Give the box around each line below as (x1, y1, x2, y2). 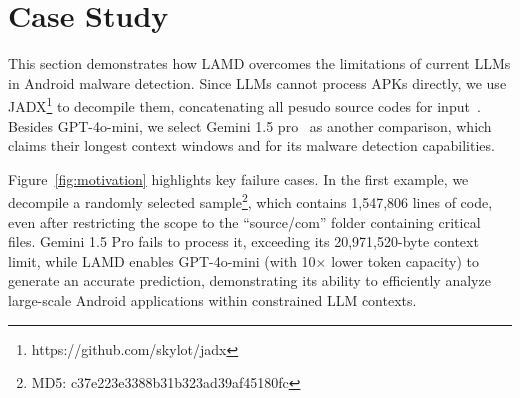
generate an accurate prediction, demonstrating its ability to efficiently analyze (8, 270, 491, 291)
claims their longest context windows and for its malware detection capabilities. (8, 135, 495, 156)
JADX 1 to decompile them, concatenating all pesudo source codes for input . (8, 93, 481, 116)
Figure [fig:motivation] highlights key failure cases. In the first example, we (8, 168, 469, 189)
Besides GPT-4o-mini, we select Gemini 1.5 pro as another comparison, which (8, 115, 492, 136)
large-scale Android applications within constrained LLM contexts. (8, 289, 417, 310)
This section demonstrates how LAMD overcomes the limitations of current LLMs (8, 53, 511, 74)
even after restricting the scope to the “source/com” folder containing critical (8, 211, 481, 232)
